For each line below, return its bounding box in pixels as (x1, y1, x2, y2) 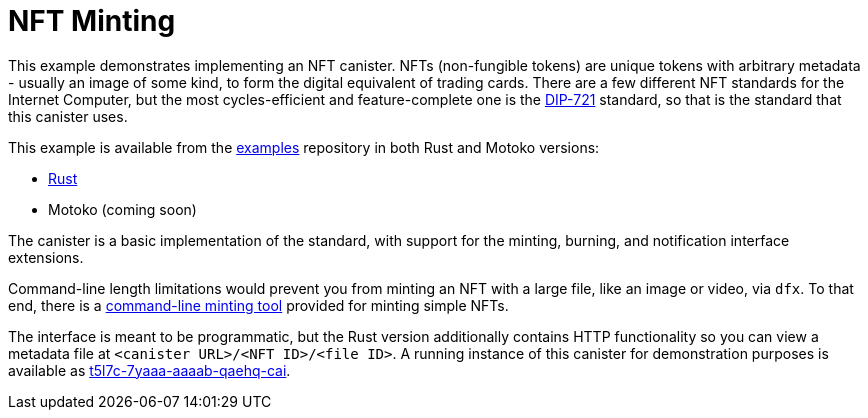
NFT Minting (8, 4, 176, 38)
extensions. (8, 248, 84, 266)
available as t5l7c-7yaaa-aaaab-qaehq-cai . (8, 361, 291, 379)
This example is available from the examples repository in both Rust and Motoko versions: (8, 138, 600, 156)
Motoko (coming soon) (48, 200, 197, 218)
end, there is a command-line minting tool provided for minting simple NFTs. (8, 296, 509, 314)
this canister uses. (8, 107, 128, 125)
